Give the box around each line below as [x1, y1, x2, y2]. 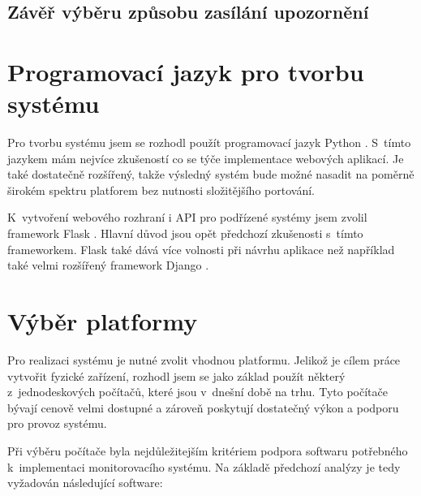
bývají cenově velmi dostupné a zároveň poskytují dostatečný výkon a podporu [7, 399, 399, 416]
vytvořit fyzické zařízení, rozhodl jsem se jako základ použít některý [7, 367, 346, 384]
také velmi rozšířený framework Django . [7, 257, 209, 274]
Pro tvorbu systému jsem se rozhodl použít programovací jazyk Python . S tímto [7, 134, 411, 151]
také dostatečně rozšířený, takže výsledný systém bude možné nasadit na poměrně [7, 166, 415, 183]
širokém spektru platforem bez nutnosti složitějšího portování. [7, 181, 315, 198]
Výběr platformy [7, 304, 198, 338]
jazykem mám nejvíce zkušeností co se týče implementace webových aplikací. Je [7, 149, 404, 166]
